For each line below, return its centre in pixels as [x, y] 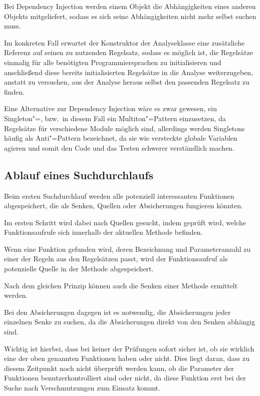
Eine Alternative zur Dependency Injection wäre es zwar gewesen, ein [110, 108]
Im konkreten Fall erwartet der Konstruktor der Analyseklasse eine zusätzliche [124, 42]
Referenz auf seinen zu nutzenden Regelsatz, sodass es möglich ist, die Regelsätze [128, 52]
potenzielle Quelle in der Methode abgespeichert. [79, 269]
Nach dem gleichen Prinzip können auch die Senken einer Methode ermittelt [121, 285]
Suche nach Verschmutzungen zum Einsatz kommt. [82, 388]
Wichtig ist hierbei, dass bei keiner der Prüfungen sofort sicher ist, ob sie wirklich [129, 348]
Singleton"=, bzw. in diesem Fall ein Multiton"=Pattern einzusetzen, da [115, 118]
